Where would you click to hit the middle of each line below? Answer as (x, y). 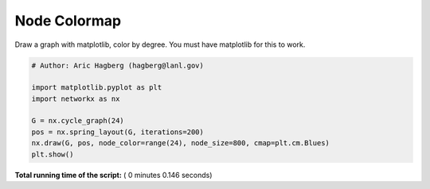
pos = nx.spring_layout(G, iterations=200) (118, 132)
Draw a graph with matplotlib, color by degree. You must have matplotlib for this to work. (160, 44)
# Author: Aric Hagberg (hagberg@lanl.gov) (118, 65)
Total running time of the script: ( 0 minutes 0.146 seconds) (113, 175)
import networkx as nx (76, 98)
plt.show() (53, 154)
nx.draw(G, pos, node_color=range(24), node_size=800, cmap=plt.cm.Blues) (181, 143)
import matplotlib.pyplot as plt (97, 88)
